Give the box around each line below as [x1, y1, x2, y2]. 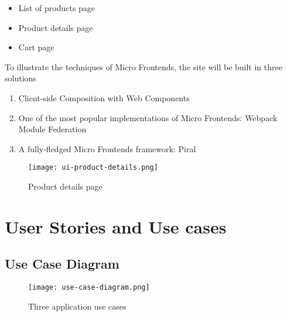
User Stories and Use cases [5, 214, 227, 238]
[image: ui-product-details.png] [28, 163, 158, 172]
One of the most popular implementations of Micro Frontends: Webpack [18, 111, 278, 123]
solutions [5, 72, 36, 84]
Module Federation [18, 123, 87, 135]
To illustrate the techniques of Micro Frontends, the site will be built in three [5, 60, 282, 73]
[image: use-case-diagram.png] [28, 283, 150, 292]
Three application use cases [28, 300, 127, 312]
